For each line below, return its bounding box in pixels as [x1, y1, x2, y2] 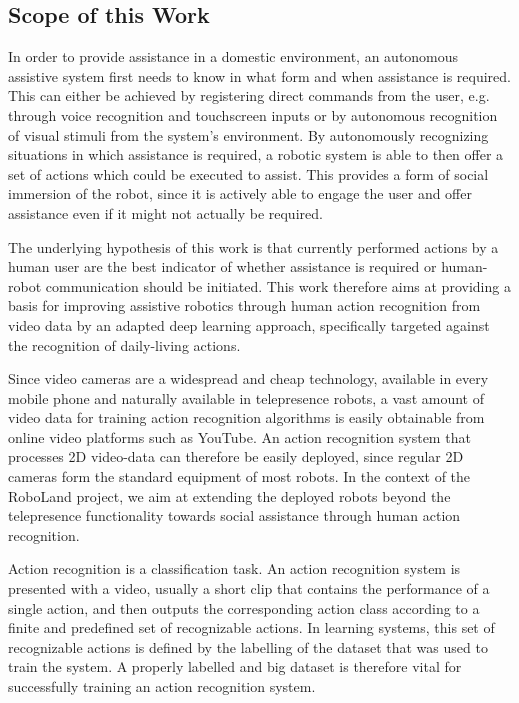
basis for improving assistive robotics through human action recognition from [8, 295, 481, 316]
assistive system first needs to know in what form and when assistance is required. [8, 65, 512, 86]
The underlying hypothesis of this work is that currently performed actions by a [8, 236, 499, 257]
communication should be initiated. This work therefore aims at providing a [45, 275, 511, 296]
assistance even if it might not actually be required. [8, 202, 323, 223]
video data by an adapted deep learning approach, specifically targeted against [8, 314, 490, 335]
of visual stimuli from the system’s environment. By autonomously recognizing [8, 124, 489, 145]
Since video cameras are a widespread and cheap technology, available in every [8, 368, 489, 389]
